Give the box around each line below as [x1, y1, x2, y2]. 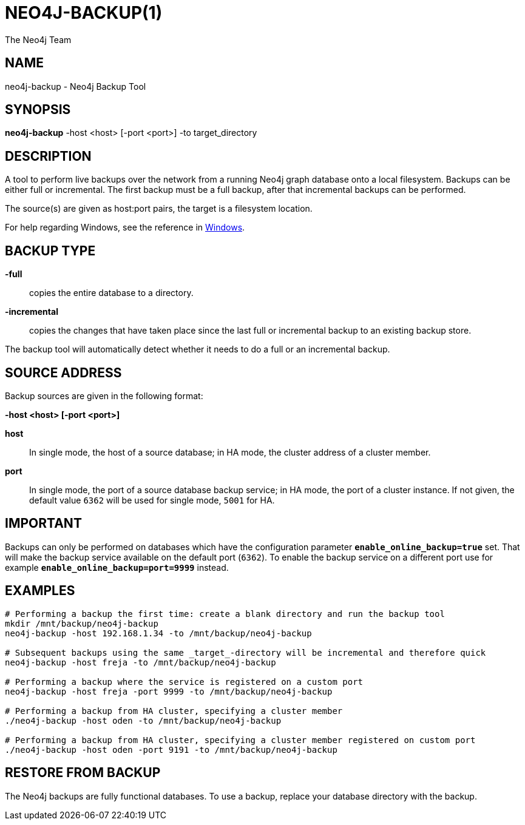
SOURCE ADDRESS [5, 365, 122, 380]
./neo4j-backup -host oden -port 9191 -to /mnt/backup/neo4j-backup [5, 744, 337, 755]
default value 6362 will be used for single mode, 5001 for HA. [29, 494, 275, 505]
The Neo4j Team [5, 34, 72, 45]
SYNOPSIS [5, 102, 71, 118]
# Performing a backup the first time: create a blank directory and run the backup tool [5, 608, 445, 619]
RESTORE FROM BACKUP [5, 765, 161, 781]
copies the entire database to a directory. [29, 288, 194, 298]
